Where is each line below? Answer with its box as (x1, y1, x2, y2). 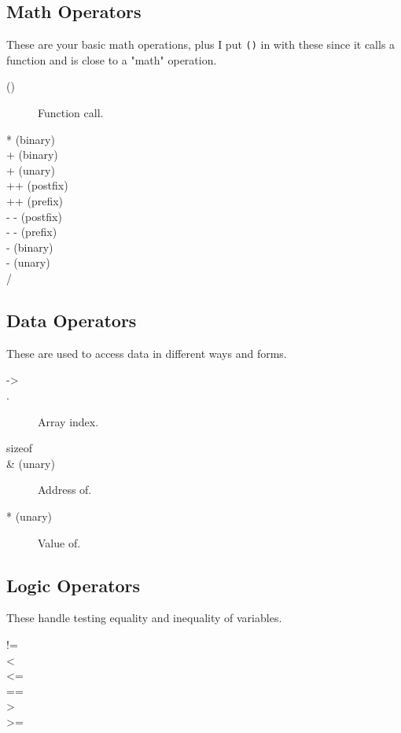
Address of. (38, 481, 92, 498)
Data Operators (6, 308, 137, 332)
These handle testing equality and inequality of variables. (6, 610, 282, 626)
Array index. (38, 413, 99, 429)
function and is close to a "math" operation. (6, 51, 217, 68)
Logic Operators (6, 573, 141, 597)
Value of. (38, 534, 81, 551)
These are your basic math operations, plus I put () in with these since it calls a (6, 36, 395, 53)
